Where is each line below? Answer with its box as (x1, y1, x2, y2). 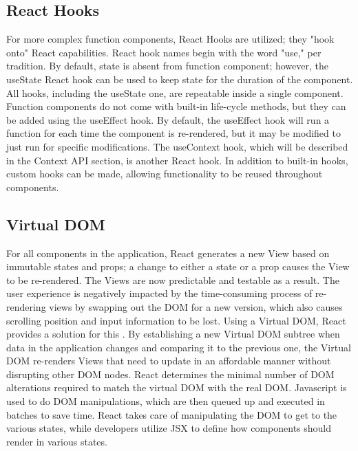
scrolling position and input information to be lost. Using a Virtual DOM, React (6, 313, 346, 327)
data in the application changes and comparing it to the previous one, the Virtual (6, 340, 351, 354)
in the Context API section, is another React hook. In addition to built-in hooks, (6, 153, 348, 167)
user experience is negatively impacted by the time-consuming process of (6, 286, 313, 300)
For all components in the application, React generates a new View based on (6, 245, 330, 260)
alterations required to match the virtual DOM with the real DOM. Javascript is (6, 380, 347, 395)
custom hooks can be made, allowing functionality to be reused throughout (6, 166, 323, 181)
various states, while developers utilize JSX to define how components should (6, 421, 332, 435)
